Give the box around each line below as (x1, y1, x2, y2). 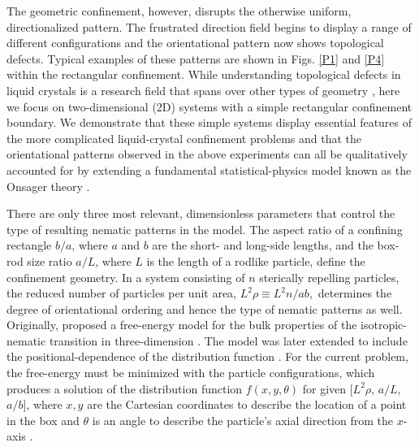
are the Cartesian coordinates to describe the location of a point (87, 396, 407, 413)
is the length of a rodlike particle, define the (146, 252, 365, 269)
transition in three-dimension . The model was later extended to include (49, 332, 408, 349)
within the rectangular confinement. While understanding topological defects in (6, 66, 401, 83)
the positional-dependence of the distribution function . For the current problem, (6, 348, 408, 365)
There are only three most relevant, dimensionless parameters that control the (6, 205, 395, 222)
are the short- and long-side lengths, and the (152, 237, 374, 254)
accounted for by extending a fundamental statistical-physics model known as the (6, 161, 412, 178)
